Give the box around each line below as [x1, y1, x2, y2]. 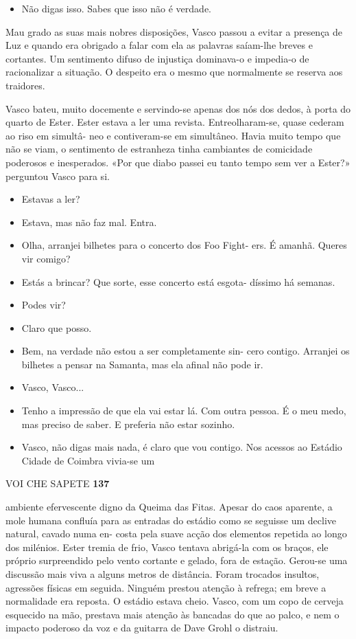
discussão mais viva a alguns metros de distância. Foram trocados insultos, [5, 567, 320, 581]
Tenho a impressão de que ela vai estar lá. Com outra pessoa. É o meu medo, [21, 403, 346, 418]
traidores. [5, 78, 45, 92]
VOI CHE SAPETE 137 [5, 476, 110, 491]
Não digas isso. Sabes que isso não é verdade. [21, 1, 211, 15]
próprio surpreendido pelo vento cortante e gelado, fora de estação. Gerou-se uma [5, 553, 348, 568]
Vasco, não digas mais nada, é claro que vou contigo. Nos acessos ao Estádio [21, 440, 342, 454]
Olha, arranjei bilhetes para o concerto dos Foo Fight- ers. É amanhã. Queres [21, 238, 347, 252]
